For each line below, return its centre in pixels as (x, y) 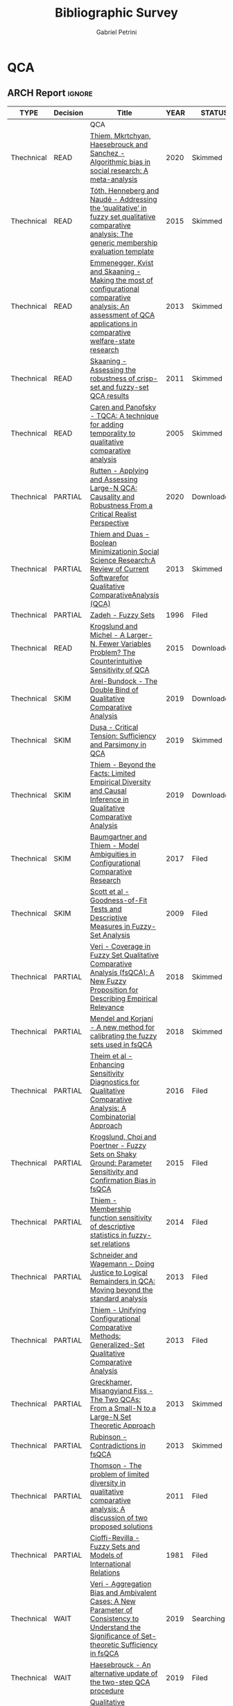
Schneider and (114, 1255)
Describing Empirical (124, 998)
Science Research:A (123, 560)
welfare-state (112, 341)
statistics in (108, 1235)
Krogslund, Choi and (123, 1137)
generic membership (124, 243)
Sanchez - (107, 153)
